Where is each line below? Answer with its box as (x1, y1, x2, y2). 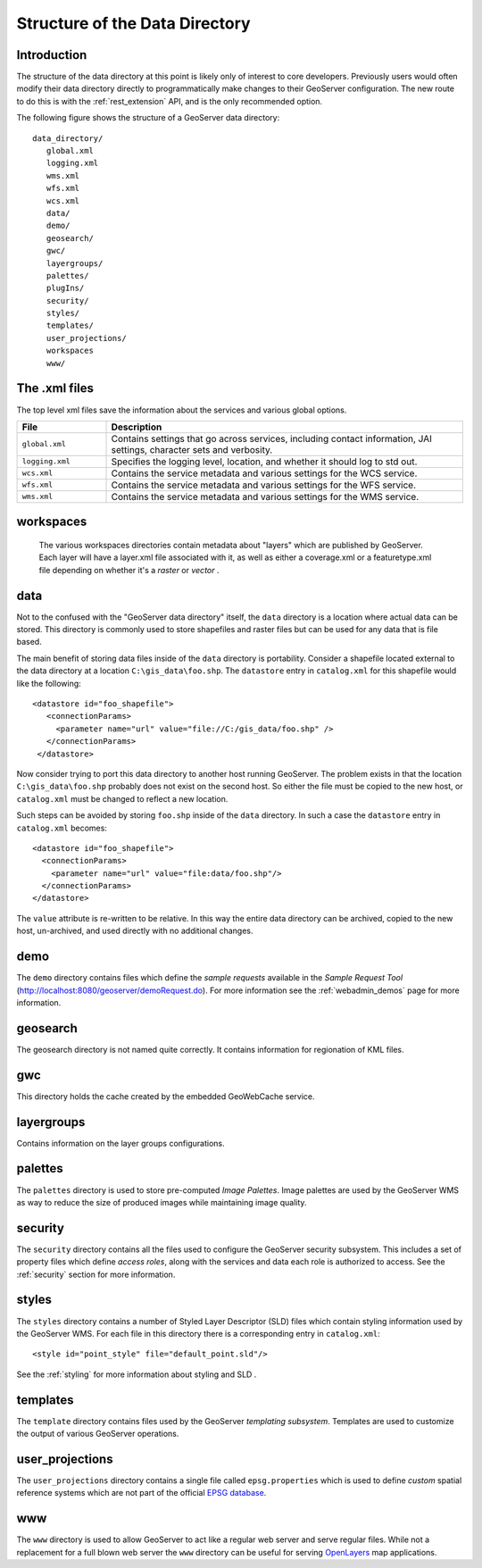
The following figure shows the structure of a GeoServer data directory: (16, 113, 280, 123)
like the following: (16, 678, 82, 688)
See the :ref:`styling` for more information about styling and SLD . (16, 1369, 257, 1380)
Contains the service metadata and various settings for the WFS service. (111, 479, 417, 491)
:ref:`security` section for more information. (16, 1269, 176, 1280)
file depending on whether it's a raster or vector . (38, 564, 220, 575)
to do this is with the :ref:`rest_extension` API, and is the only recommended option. (16, 96, 323, 106)
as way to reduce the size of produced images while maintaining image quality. (16, 1197, 307, 1207)
